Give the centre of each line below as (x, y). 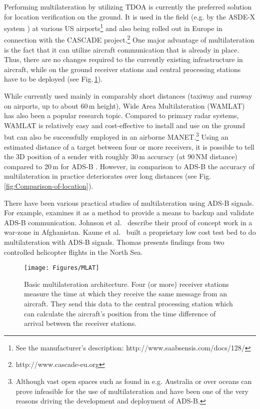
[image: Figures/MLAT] (62, 268)
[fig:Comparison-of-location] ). (49, 186)
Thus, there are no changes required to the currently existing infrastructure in (123, 59)
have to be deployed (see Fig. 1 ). (53, 79)
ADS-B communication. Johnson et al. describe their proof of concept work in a (128, 222)
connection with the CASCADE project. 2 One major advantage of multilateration (129, 39)
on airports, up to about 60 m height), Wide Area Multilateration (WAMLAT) (124, 105)
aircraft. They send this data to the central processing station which (128, 304)
